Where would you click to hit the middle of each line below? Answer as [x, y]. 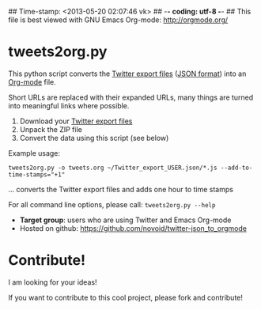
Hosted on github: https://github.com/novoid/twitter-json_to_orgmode [133, 228]
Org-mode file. [32, 81]
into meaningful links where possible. [69, 105]
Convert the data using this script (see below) [94, 138]
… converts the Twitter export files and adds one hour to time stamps [121, 189]
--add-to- [236, 168]
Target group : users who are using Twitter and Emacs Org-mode [125, 220]
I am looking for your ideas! [53, 282]
